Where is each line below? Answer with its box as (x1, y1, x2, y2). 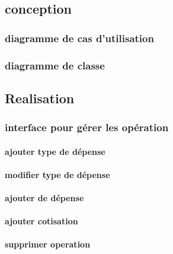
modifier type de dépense (5, 168, 110, 180)
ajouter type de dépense (5, 145, 105, 157)
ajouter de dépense (5, 192, 84, 204)
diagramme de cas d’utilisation (5, 30, 154, 45)
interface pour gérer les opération (5, 120, 169, 135)
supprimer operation (5, 238, 91, 250)
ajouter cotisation (5, 215, 78, 227)
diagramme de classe (5, 58, 105, 72)
